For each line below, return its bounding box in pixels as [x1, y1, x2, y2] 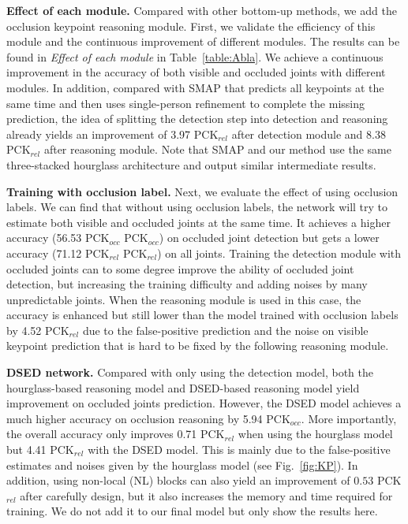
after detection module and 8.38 [231, 125, 386, 142]
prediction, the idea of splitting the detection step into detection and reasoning [6, 110, 388, 127]
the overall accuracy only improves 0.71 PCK [6, 426, 225, 442]
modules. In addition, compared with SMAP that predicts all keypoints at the [6, 79, 384, 95]
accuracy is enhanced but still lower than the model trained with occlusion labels [6, 307, 399, 323]
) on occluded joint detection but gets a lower [159, 229, 380, 246]
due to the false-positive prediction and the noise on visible [82, 321, 369, 338]
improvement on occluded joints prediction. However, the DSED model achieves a [6, 395, 402, 411]
